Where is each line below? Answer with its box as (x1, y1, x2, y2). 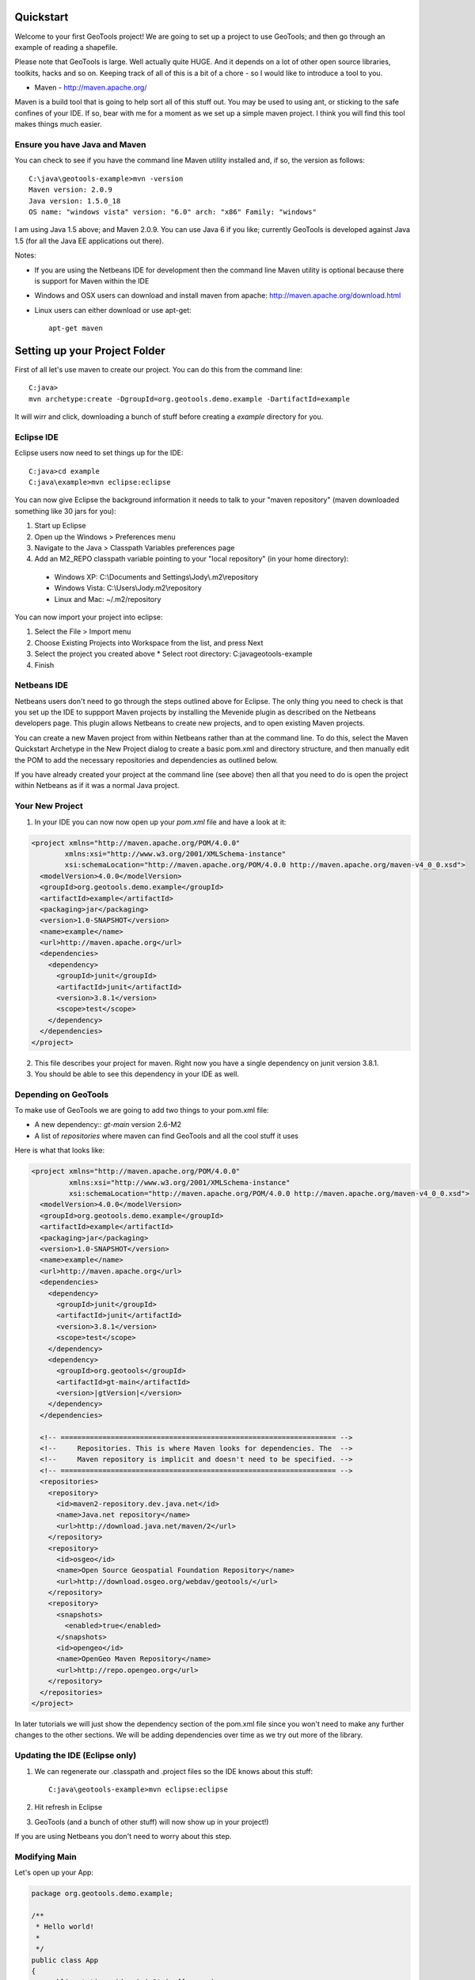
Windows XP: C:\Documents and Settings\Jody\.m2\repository (54, 572, 259, 581)
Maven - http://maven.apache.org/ (34, 83, 147, 93)
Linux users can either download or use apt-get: (34, 305, 192, 314)
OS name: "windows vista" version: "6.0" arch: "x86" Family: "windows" (28, 207, 317, 216)
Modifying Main (14, 1851, 77, 1862)
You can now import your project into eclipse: (14, 612, 163, 622)
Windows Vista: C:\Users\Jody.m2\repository (54, 583, 202, 593)
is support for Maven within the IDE (34, 276, 150, 285)
